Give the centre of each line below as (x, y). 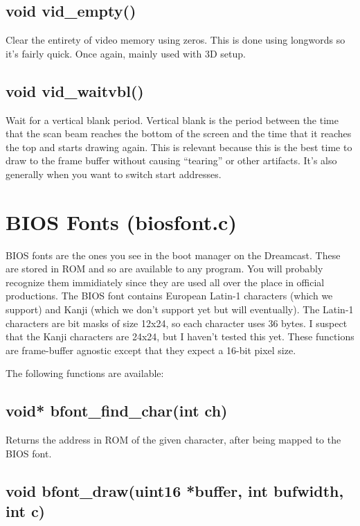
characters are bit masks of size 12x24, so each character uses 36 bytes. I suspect (177, 323)
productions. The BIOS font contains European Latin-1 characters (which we (169, 296)
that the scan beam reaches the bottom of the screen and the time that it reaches (179, 133)
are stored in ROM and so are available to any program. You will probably (164, 269)
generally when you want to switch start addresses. (114, 174)
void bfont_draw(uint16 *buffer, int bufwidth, (175, 490)
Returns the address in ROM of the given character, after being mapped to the (173, 440)
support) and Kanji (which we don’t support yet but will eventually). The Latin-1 (180, 309)
